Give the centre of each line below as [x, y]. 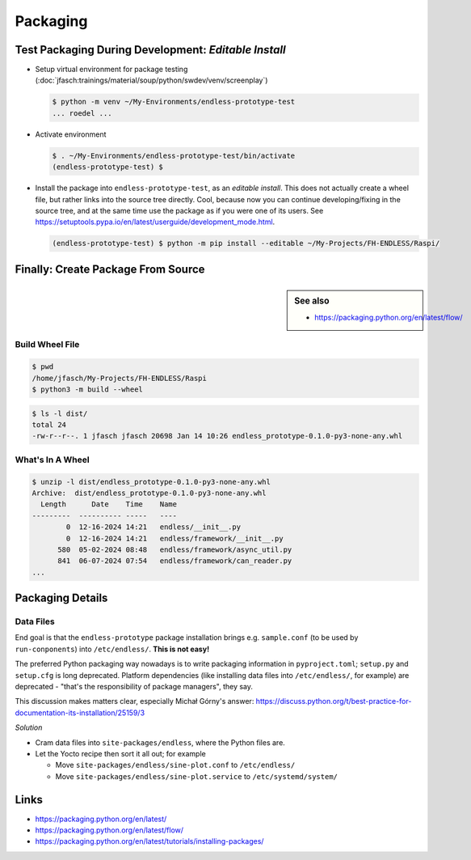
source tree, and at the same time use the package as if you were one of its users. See [179, 210]
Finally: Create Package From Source [110, 269]
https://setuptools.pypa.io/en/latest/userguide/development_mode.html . [155, 222]
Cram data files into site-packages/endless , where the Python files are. [160, 742]
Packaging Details [61, 598]
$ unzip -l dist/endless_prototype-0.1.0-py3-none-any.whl [151, 482]
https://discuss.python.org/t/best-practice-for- [334, 701]
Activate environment [71, 134]
